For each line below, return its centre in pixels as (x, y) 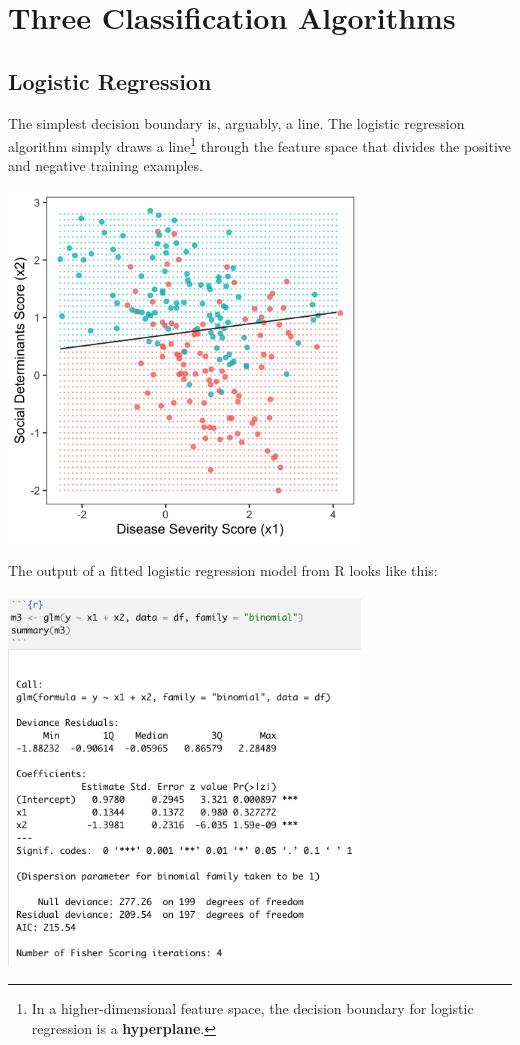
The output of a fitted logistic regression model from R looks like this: (223, 570)
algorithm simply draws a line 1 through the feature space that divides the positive (260, 144)
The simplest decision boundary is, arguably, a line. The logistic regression (236, 122)
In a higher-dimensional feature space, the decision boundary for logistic (252, 1008)
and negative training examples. (105, 165)
